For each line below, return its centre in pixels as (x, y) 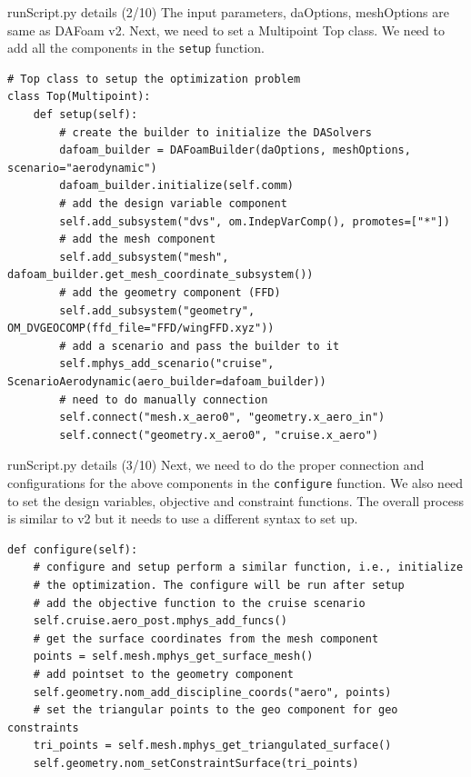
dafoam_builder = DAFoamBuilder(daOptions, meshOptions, (235, 150)
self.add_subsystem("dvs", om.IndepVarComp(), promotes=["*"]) (255, 221)
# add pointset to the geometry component (163, 674)
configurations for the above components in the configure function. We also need (235, 482)
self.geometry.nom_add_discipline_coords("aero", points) (212, 692)
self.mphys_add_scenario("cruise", (167, 364)
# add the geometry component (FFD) (170, 292)
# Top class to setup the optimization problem (154, 79)
